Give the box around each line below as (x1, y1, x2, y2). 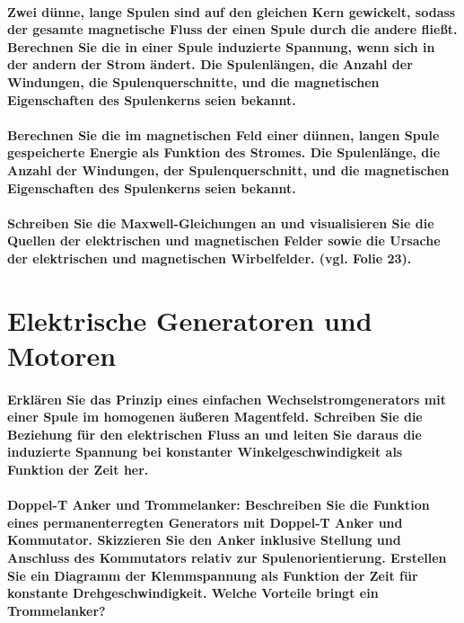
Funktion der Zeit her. (7, 460, 149, 479)
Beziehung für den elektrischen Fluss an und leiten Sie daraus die (7, 424, 422, 443)
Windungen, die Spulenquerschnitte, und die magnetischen (7, 72, 380, 91)
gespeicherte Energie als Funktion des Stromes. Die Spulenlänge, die (7, 143, 441, 162)
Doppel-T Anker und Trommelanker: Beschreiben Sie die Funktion (7, 495, 430, 514)
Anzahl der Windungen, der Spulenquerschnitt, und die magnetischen (7, 160, 450, 179)
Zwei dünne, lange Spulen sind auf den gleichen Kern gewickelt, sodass (7, 2, 456, 21)
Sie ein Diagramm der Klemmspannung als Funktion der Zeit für (7, 565, 418, 584)
